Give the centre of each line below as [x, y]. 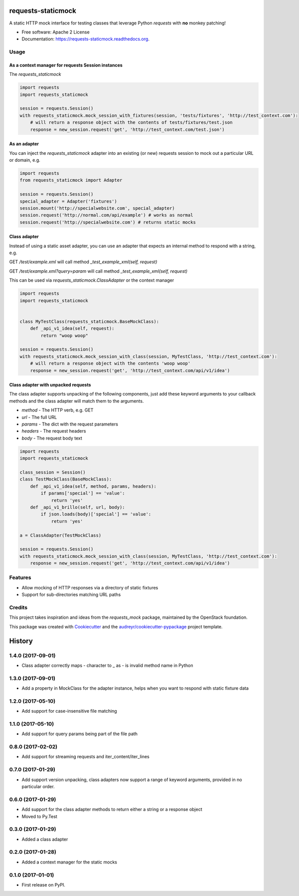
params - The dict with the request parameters [70, 424]
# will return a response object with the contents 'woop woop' [110, 364]
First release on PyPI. [44, 885]
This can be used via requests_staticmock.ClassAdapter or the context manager [92, 280]
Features [20, 578]
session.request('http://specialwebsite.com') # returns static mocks [108, 222]
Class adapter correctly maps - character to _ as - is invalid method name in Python [107, 665]
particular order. [38, 786]
